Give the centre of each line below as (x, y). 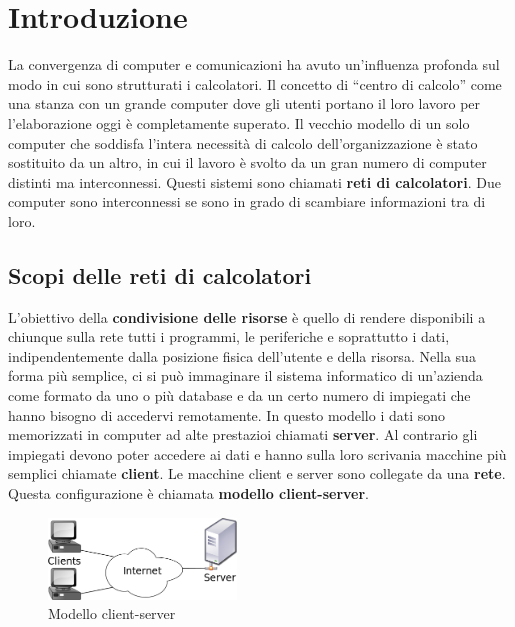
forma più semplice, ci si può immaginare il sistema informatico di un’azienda (245, 375)
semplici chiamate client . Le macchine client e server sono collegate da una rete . (257, 473)
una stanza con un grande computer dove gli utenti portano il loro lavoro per (244, 103)
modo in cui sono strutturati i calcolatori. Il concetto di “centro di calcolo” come (255, 83)
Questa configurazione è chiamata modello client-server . (188, 493)
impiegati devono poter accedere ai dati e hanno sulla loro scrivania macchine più (257, 453)
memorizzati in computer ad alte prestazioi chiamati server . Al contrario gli (243, 434)
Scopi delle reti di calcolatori (160, 274)
